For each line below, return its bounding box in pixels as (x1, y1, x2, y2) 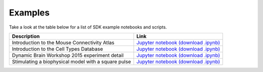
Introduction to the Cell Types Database (12, 45, 103, 52)
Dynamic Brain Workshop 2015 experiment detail (12, 52, 124, 58)
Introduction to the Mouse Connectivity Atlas (12, 39, 114, 46)
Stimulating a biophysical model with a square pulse (12, 58, 131, 65)
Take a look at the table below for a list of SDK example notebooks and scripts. (9, 24, 167, 30)
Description (12, 33, 40, 40)
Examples (9, 7, 50, 18)
